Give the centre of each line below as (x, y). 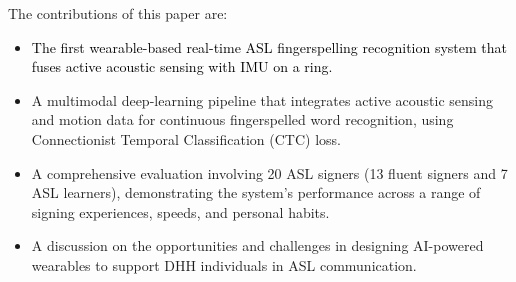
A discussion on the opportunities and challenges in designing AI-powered (257, 245)
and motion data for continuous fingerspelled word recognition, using (242, 119)
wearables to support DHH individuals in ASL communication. (224, 264)
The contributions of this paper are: (118, 13)
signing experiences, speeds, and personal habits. (180, 211)
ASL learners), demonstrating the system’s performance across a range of (256, 192)
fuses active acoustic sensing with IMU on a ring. (182, 66)
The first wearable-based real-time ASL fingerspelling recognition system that (269, 46)
